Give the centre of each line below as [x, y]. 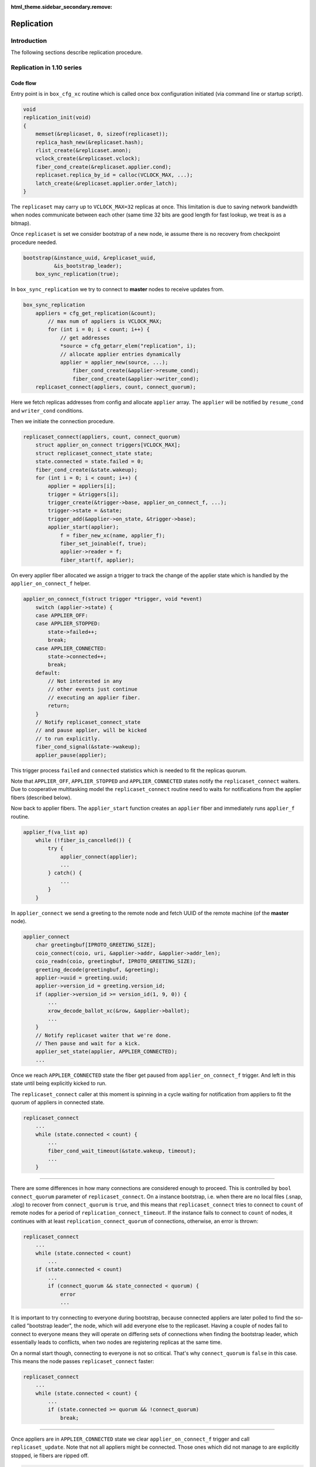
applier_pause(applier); [71, 755]
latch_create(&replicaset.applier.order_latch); [107, 183]
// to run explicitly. [68, 738]
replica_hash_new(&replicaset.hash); [90, 142]
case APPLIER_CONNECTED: [71, 648]
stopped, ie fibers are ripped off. [50, 1455]
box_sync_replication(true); [77, 274]
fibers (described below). [41, 797]
